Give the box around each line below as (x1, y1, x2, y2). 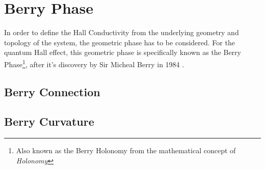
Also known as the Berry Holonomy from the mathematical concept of (16, 145, 236, 156)
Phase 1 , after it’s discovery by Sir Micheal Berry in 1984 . (4, 57, 184, 69)
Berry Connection (4, 83, 100, 99)
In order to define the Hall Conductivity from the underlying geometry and (4, 27, 239, 38)
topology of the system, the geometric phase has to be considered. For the (4, 37, 235, 47)
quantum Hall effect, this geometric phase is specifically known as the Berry (4, 47, 241, 58)
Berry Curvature (4, 114, 94, 129)
